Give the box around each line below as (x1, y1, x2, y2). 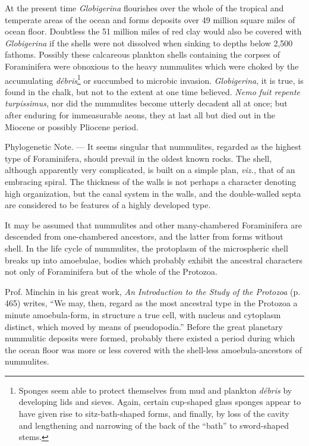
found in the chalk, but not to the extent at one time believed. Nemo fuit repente (5, 85, 301, 98)
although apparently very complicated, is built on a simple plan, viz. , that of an (5, 164, 295, 176)
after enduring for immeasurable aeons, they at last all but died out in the (5, 109, 276, 121)
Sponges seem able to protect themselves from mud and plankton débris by (18, 384, 292, 396)
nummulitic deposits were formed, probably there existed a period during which (5, 332, 295, 344)
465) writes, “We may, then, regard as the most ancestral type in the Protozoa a (5, 297, 298, 309)
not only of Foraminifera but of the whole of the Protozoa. (5, 265, 217, 278)
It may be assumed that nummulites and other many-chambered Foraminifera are (5, 218, 302, 231)
